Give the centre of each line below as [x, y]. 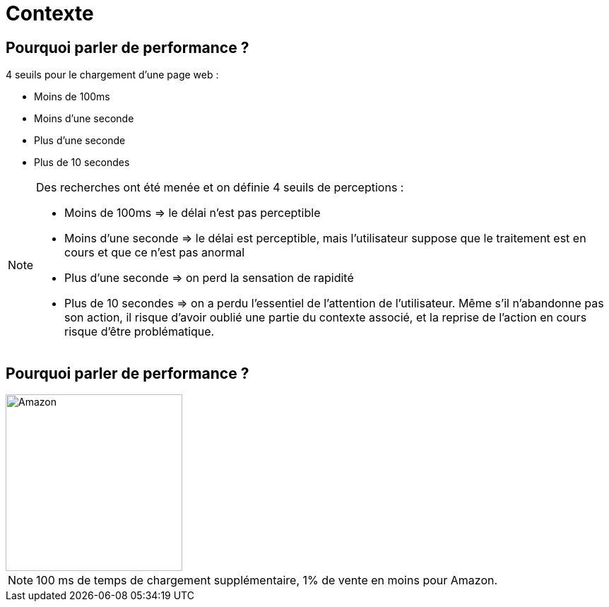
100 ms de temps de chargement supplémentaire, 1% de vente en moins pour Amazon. [267, 581]
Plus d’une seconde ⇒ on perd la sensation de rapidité [209, 278]
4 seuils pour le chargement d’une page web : [112, 75]
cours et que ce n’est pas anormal [155, 253]
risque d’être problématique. [140, 332]
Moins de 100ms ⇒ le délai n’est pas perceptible [193, 213]
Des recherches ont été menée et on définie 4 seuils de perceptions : [220, 188]
